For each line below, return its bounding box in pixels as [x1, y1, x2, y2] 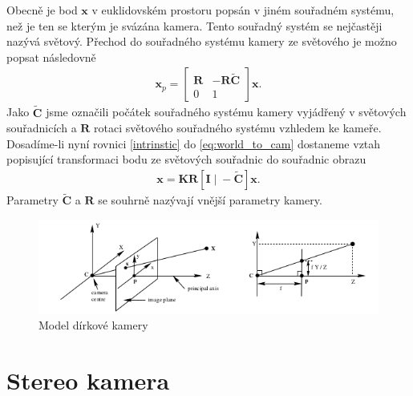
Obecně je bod [6, 2, 78, 18]
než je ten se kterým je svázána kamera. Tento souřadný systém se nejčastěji [6, 17, 383, 34]
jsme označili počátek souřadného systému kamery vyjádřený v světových [46, 103, 407, 120]
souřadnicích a [6, 119, 77, 136]
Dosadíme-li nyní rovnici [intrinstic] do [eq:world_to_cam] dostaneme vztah [6, 135, 381, 152]
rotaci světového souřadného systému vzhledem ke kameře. [94, 119, 382, 136]
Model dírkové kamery [38, 317, 148, 333]
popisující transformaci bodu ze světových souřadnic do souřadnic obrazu [6, 151, 366, 168]
